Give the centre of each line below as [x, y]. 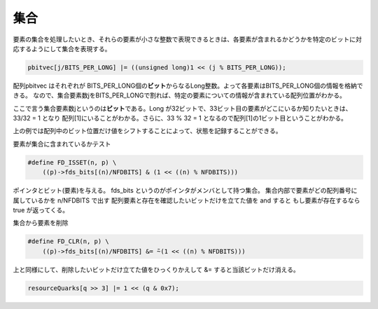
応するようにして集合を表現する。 [62, 48]
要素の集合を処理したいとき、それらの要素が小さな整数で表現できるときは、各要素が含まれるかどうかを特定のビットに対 [187, 39]
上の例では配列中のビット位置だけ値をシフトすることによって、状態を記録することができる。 [147, 131]
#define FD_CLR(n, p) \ [69, 241]
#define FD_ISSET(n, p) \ [72, 162]
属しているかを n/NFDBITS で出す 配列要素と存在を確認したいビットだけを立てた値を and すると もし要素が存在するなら [187, 200]
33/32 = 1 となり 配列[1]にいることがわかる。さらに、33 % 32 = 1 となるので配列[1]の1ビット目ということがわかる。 [180, 118]
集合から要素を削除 [41, 223]
